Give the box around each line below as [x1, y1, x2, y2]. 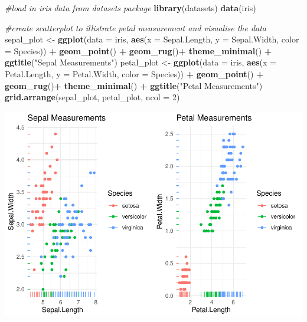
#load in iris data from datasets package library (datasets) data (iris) [5, 2, 256, 14]
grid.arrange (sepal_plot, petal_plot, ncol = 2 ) [5, 91, 180, 103]
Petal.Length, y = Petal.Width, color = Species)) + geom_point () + [5, 67, 264, 80]
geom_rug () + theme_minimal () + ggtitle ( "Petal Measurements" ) [5, 79, 263, 91]
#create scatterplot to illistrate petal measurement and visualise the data [5, 21, 267, 34]
